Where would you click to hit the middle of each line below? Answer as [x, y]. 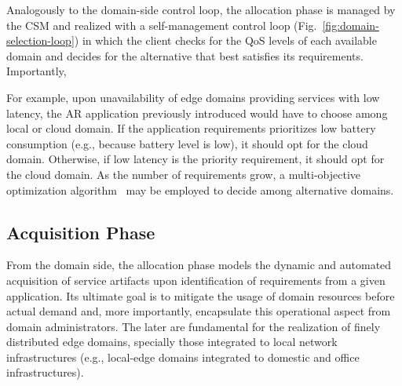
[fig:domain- [351, 25]
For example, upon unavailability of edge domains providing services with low [193, 97]
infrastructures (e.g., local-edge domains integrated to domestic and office [183, 357]
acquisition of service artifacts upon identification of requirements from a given [196, 280]
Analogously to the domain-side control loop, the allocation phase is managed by [201, 9]
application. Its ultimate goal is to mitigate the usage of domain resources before [201, 295]
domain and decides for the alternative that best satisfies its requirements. [185, 55]
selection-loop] [40, 40]
